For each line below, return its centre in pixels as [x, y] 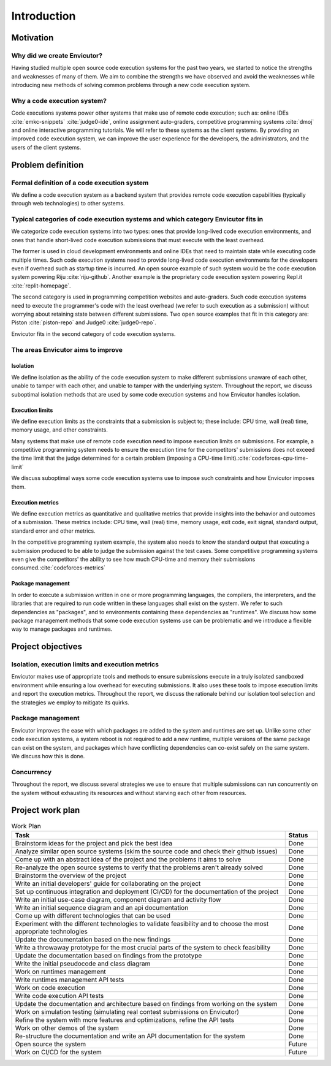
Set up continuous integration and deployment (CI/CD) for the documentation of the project [147, 891]
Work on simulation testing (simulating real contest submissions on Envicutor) [127, 1011]
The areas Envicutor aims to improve [67, 349]
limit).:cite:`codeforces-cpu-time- [266, 458]
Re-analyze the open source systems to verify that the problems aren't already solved [139, 867]
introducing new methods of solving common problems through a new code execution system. [131, 85]
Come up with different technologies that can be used [93, 915]
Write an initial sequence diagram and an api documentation [102, 907]
